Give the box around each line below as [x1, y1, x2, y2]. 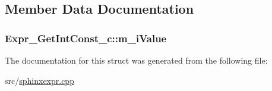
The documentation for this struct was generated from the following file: [5, 54, 268, 66]
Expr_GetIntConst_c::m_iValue [5, 30, 167, 45]
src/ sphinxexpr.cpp [5, 74, 74, 86]
